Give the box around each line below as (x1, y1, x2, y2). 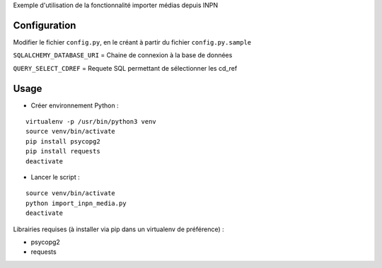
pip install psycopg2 (25, 137, 100, 145)
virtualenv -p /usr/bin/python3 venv (25, 117, 157, 125)
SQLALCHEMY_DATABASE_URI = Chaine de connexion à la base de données (13, 51, 233, 59)
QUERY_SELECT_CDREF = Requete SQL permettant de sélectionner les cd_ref (13, 64, 238, 72)
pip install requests (25, 147, 100, 156)
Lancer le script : (30, 173, 81, 181)
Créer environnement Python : (30, 101, 120, 110)
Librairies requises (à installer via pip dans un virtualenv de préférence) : (13, 225, 224, 233)
